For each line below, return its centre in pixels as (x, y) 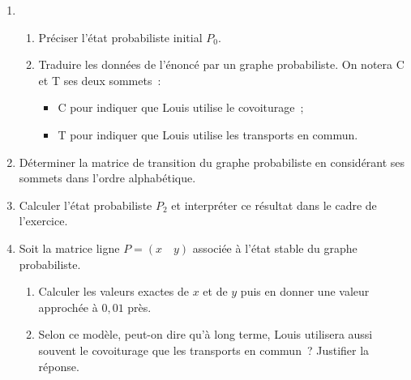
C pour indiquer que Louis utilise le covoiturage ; (181, 107)
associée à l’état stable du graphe (275, 248)
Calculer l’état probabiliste (86, 205)
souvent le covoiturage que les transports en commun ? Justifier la (204, 350)
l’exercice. (43, 221)
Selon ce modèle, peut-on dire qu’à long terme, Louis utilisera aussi (205, 334)
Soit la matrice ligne (69, 248)
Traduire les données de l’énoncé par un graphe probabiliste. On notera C (221, 64)
